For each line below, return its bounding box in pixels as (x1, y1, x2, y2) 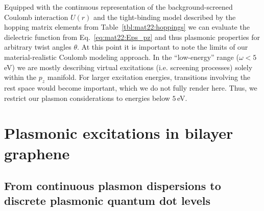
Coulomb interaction (4, 11, 68, 22)
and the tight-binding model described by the (93, 11, 236, 22)
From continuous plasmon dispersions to (4, 178, 221, 194)
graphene (4, 142, 70, 163)
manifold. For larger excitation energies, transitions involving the (47, 72, 251, 82)
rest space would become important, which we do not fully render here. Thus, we (4, 82, 257, 93)
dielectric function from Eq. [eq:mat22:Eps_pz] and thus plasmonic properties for (4, 31, 260, 42)
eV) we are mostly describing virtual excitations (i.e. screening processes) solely (4, 61, 253, 72)
